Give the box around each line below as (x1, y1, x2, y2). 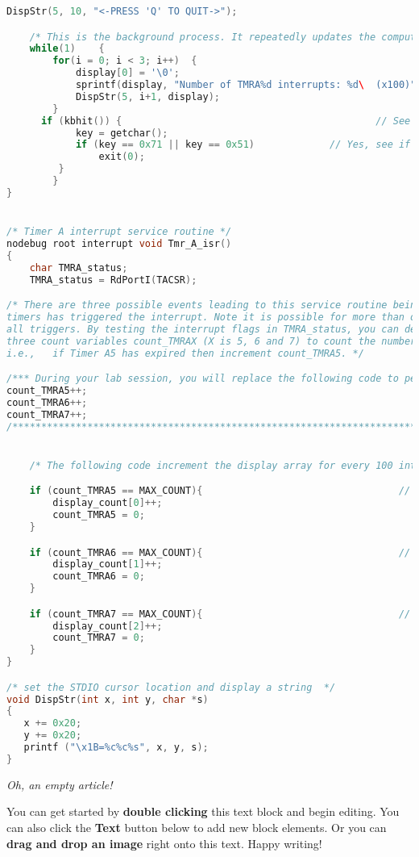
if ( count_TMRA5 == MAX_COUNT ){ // (29, 485, 411, 497)
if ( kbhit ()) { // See (40, 115, 411, 127)
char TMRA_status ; (29, 261, 128, 274)
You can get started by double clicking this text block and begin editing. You (6, 803, 400, 820)
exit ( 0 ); (98, 151, 145, 163)
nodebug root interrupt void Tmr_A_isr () (6, 237, 232, 249)
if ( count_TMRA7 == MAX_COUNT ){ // (29, 608, 411, 620)
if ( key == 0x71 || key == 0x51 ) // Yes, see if (75, 139, 411, 151)
